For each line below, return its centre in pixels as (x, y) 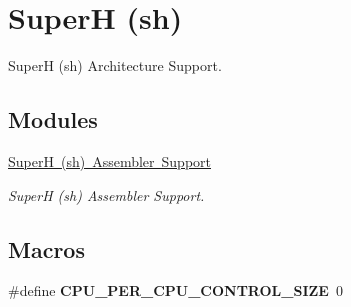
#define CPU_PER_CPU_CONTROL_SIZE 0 (175, 290)
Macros (46, 248)
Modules (53, 119)
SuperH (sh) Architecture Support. (115, 65)
